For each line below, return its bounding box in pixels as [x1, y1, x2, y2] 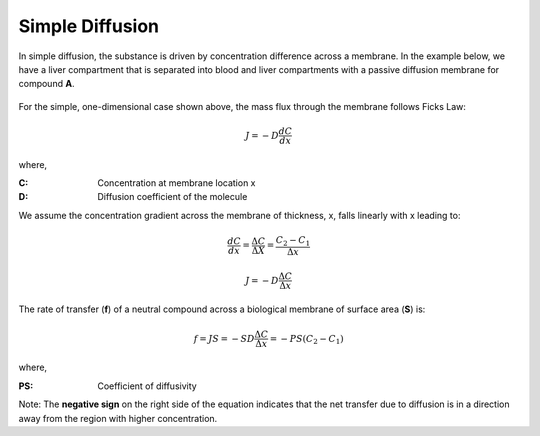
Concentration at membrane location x [97, 177, 256, 189]
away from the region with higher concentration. [18, 412, 218, 424]
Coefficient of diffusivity [97, 380, 197, 392]
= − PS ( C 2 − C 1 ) [269, 333, 344, 346]
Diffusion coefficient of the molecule [97, 191, 248, 203]
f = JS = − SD [193, 333, 255, 344]
